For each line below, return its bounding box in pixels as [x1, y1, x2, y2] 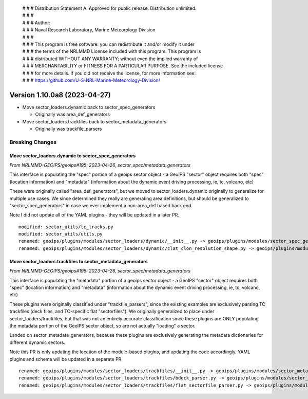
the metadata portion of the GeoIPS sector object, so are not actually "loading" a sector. [9, 322, 196, 329]
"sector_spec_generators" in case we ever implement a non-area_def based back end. [9, 202, 192, 208]
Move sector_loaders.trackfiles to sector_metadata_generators [9, 258, 148, 264]
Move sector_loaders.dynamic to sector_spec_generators [9, 152, 136, 159]
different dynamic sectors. [9, 339, 65, 346]
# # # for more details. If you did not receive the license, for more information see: [22, 70, 196, 76]
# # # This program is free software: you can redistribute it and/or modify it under [22, 41, 195, 47]
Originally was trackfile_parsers [35, 125, 102, 132]
